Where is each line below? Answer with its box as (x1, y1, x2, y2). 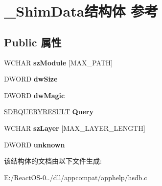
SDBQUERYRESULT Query (4, 106, 94, 117)
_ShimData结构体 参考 (4, 1, 159, 21)
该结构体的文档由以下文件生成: (4, 156, 102, 166)
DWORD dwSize (4, 74, 58, 84)
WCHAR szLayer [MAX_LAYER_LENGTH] (4, 123, 145, 133)
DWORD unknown (4, 139, 65, 149)
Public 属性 (4, 34, 62, 49)
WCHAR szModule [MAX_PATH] (4, 57, 113, 67)
